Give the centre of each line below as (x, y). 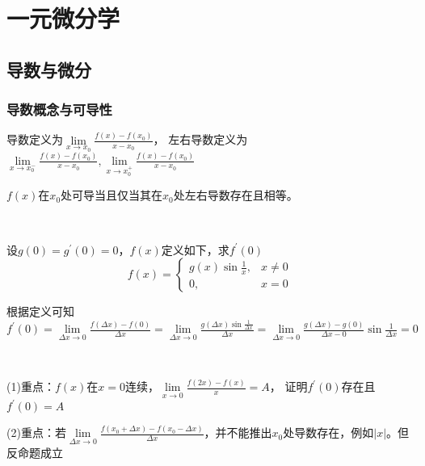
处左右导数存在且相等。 (236, 195)
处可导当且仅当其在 (112, 195)
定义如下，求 (195, 249)
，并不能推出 (238, 432)
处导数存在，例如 (328, 432)
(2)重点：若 (36, 432)
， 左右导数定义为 (200, 139)
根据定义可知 (40, 311)
